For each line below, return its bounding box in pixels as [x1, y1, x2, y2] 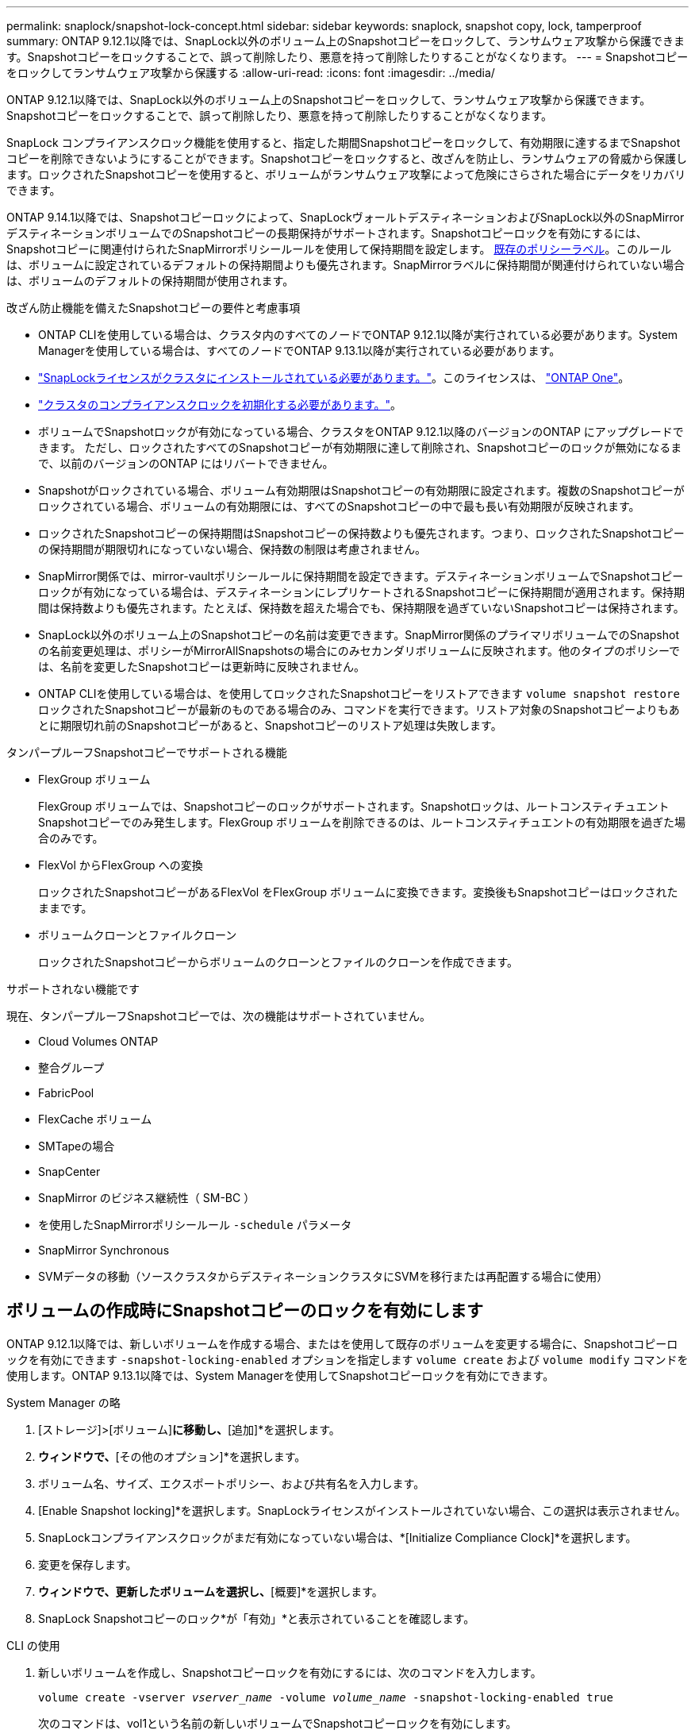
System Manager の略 [6, 1395, 121, 1409]
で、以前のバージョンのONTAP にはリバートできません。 [38, 457, 334, 470]
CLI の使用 [6, 1638, 60, 1652]
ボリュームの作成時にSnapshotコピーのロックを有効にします [6, 1300, 484, 1321]
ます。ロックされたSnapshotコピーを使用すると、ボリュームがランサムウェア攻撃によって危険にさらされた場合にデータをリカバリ [6, 168, 686, 181]
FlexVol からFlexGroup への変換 [38, 858, 203, 872]
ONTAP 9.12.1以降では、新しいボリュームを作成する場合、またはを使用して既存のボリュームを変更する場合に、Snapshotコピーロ [6, 1336, 678, 1351]
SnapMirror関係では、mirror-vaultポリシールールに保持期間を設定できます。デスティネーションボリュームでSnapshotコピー [38, 569, 684, 583]
